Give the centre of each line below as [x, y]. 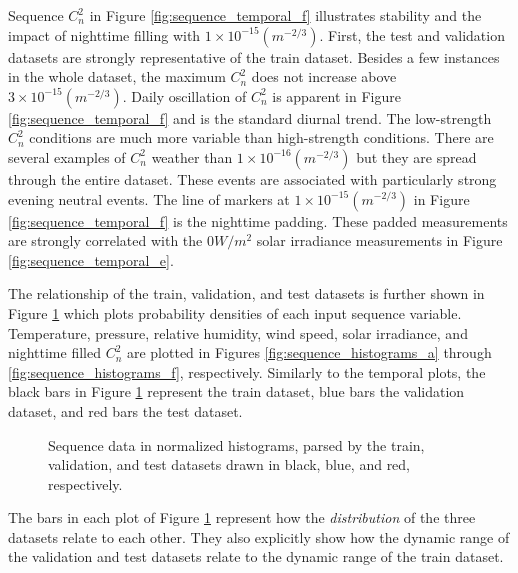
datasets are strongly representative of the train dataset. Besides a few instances [254, 56]
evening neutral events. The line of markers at [149, 198]
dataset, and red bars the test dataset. [125, 410]
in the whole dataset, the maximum [117, 76]
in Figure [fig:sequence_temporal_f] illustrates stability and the [285, 15]
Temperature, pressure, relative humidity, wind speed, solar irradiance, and [238, 332]
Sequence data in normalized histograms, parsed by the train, [236, 444]
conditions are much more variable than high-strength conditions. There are [261, 137]
